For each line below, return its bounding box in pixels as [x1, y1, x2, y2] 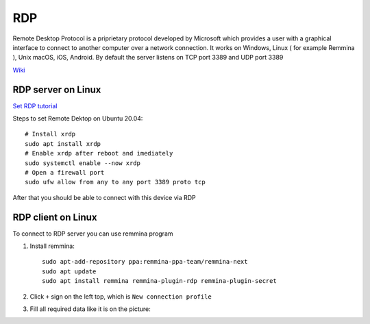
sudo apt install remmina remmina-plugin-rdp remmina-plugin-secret [42, 277, 277, 285]
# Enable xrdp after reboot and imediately [25, 149, 173, 158]
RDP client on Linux [12, 211, 97, 223]
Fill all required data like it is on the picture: [29, 305, 151, 313]
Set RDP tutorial [12, 101, 58, 110]
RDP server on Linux [12, 84, 101, 95]
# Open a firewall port [25, 169, 105, 176]
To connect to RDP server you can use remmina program [12, 229, 174, 238]
